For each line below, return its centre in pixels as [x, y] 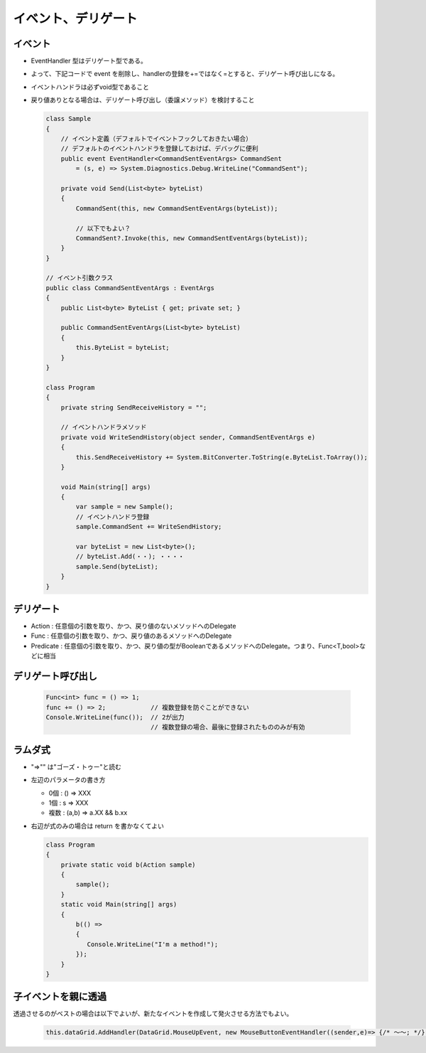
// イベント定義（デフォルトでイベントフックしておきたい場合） [156, 139]
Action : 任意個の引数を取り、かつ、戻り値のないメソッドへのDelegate [133, 626]
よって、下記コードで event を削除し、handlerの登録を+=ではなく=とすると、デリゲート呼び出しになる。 [185, 74]
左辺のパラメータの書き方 [68, 780]
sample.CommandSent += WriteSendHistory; [149, 527]
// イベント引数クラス [80, 278]
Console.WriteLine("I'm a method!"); [153, 944]
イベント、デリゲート [75, 18]
